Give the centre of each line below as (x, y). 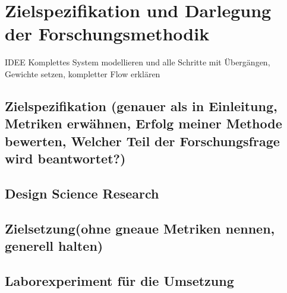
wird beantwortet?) (65, 158)
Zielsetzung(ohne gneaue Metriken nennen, (140, 228)
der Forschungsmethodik (107, 34)
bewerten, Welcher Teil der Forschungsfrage (142, 141)
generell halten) (54, 246)
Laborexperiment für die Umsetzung (119, 280)
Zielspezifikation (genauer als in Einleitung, (141, 105)
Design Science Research (82, 193)
